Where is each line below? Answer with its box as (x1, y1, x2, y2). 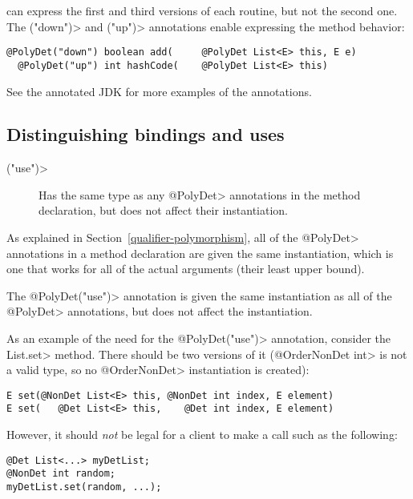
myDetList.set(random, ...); (6, 481, 162, 493)
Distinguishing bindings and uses (6, 122, 285, 147)
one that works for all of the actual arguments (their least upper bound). (6, 260, 365, 277)
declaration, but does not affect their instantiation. (38, 202, 288, 219)
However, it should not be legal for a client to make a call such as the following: (6, 426, 398, 443)
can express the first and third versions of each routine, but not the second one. (6, 2, 398, 18)
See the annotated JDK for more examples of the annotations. (6, 82, 312, 99)
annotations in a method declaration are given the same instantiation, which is (6, 244, 394, 261)
